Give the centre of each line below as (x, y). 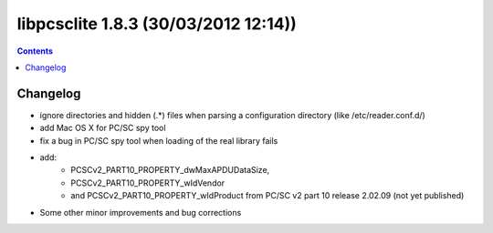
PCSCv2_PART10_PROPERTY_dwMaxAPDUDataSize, (170, 170)
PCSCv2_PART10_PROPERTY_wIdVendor (148, 183)
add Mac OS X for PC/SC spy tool (103, 128)
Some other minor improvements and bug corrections (141, 212)
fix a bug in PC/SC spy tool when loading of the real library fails (159, 140)
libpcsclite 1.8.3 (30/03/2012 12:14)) (157, 24)
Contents (35, 51)
